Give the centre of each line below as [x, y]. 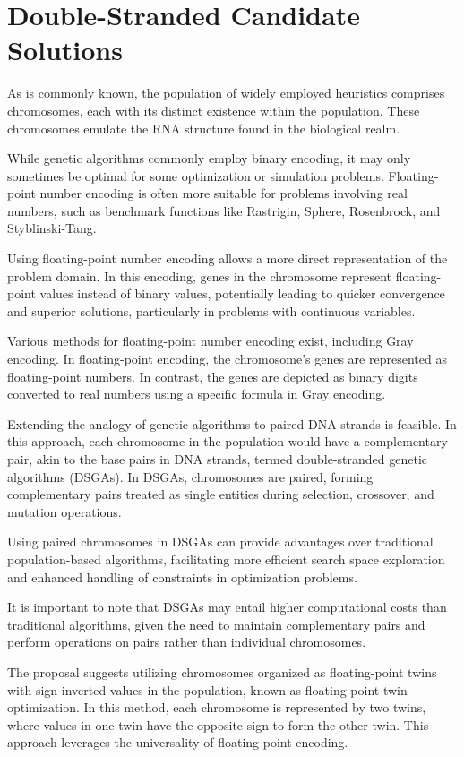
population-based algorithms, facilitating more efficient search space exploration [226, 559]
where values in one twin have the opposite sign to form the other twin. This [218, 724]
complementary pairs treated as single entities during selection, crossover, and [221, 494]
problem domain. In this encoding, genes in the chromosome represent [200, 275]
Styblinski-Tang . [52, 228]
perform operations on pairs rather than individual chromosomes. [187, 642]
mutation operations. [64, 511]
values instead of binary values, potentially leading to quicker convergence [242, 293]
